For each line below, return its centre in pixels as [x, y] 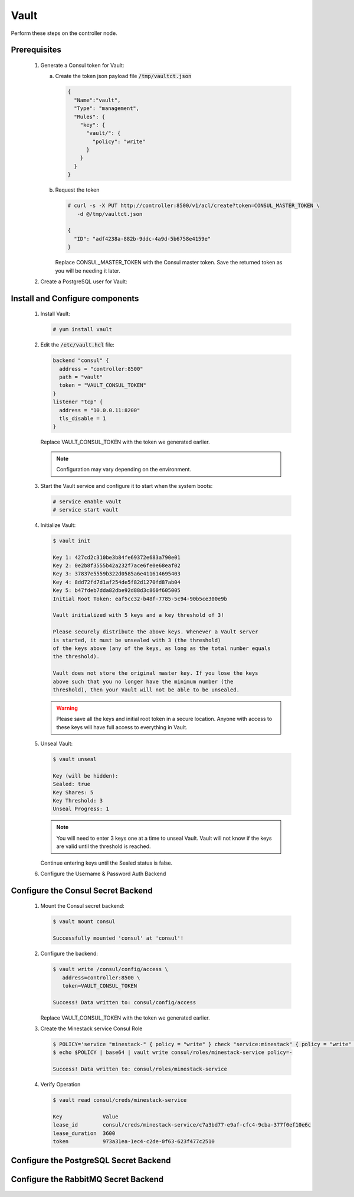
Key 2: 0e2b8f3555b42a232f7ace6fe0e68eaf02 [117, 566]
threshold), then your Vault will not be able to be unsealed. [146, 690]
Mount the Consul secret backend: [83, 906]
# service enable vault [87, 502]
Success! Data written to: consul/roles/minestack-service [140, 1069]
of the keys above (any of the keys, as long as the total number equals [162, 648]
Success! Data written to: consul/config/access [124, 1002]
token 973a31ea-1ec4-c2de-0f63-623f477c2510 [134, 1142]
